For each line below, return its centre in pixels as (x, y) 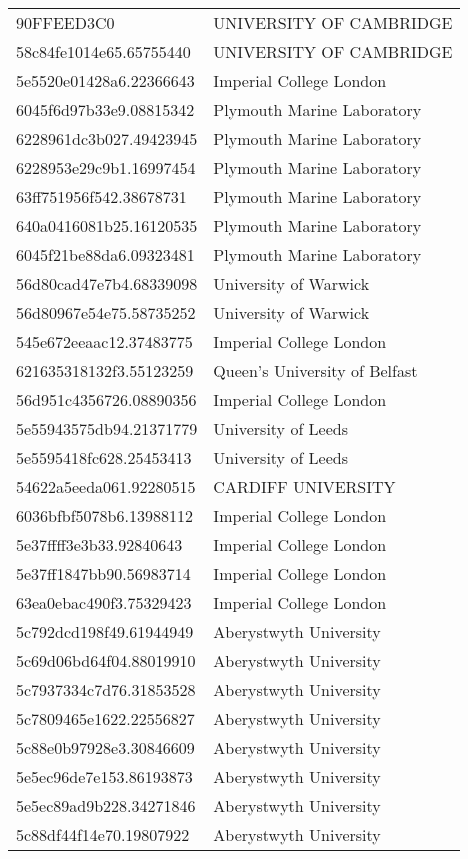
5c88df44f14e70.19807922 (103, 834)
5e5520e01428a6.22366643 (105, 80)
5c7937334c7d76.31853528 (106, 689)
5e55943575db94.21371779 (107, 428)
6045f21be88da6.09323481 (105, 254)
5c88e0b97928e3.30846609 (105, 747)
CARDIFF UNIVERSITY (304, 486)
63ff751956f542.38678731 (101, 196)
